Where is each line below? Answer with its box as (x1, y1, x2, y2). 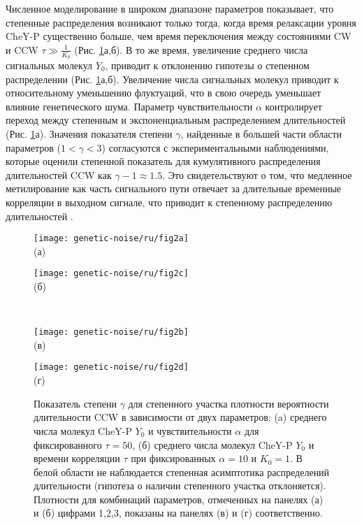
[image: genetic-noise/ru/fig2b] (34, 327, 189, 338)
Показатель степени (34, 396, 117, 410)
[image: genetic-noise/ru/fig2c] (34, 268, 189, 279)
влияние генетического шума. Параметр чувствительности (6, 99, 253, 113)
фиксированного (34, 437, 102, 452)
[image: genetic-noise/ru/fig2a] (34, 233, 189, 244)
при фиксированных (131, 451, 216, 466)
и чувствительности (148, 423, 232, 438)
